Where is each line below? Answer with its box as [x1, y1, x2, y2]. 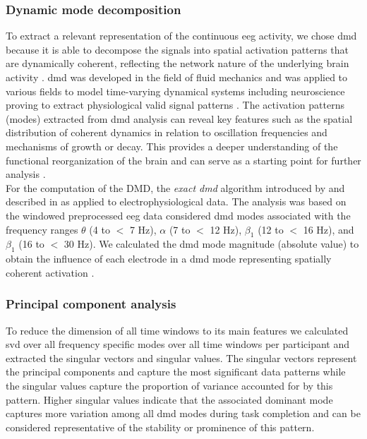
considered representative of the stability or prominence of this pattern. [6, 419, 315, 434]
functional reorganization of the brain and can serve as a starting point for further [6, 152, 361, 167]
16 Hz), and [303, 222, 354, 236]
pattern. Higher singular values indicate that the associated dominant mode [6, 392, 333, 407]
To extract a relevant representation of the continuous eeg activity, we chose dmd [6, 28, 357, 43]
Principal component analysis [6, 295, 176, 313]
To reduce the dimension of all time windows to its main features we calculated [6, 323, 349, 337]
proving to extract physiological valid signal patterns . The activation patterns [6, 97, 344, 112]
